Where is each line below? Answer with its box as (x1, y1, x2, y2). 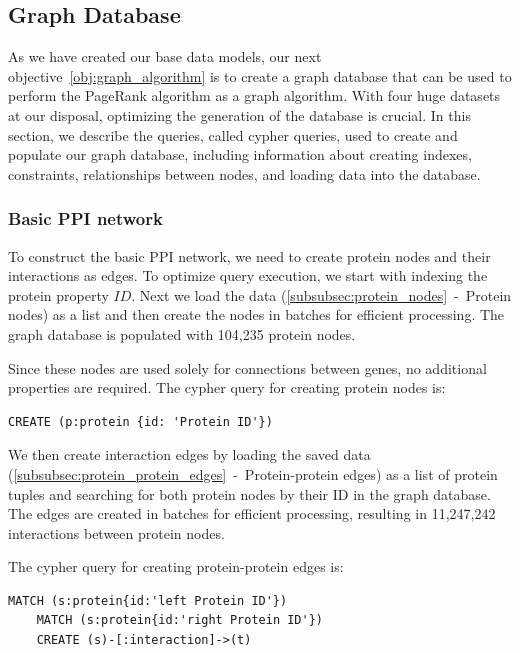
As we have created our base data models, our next (8, 46, 322, 67)
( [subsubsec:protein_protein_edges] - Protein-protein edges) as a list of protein (8, 463, 498, 484)
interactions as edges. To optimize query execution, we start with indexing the (8, 265, 488, 286)
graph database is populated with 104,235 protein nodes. (8, 323, 356, 344)
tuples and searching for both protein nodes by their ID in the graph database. (8, 483, 491, 504)
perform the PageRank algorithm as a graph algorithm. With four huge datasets (8, 85, 501, 106)
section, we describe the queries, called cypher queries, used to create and (8, 124, 458, 145)
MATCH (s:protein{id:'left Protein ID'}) (8, 593, 288, 608)
